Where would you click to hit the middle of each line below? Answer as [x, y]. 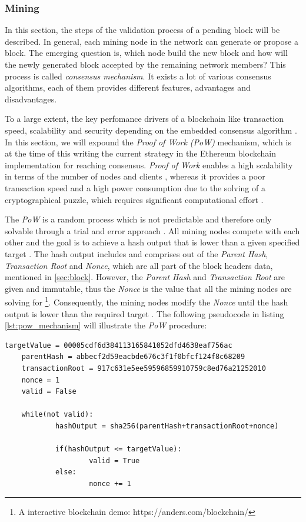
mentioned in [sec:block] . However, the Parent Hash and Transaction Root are [145, 277]
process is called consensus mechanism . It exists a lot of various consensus [138, 76]
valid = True [114, 461]
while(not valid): [57, 415]
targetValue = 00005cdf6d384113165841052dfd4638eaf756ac [119, 345]
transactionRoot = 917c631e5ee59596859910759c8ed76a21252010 [144, 368]
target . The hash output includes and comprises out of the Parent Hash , [137, 253]
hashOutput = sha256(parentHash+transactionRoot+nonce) [167, 426]
